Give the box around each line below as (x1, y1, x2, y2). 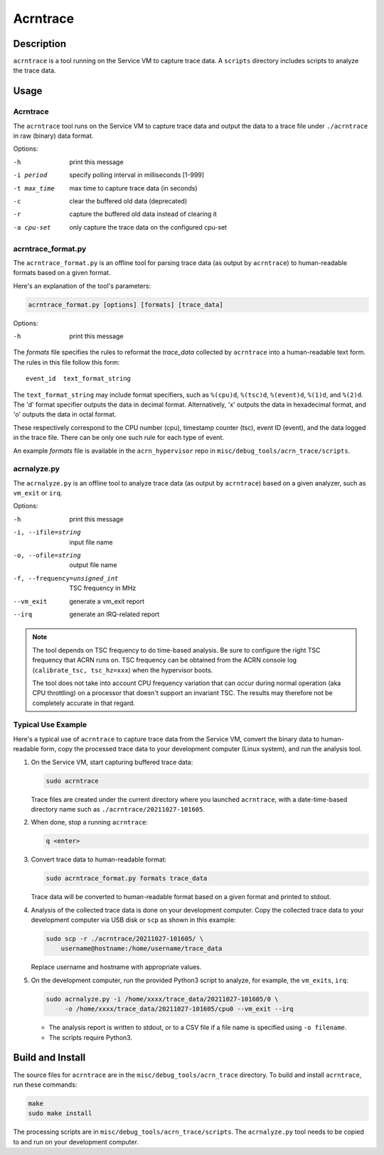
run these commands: (13, 1080, 78, 1089)
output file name (69, 561, 117, 569)
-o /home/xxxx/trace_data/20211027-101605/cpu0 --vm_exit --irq (64, 1005, 294, 1013)
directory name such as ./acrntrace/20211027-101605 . (31, 805, 206, 813)
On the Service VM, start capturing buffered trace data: (31, 758, 193, 766)
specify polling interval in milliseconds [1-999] (69, 171, 205, 179)
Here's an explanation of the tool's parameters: (13, 281, 151, 290)
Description (13, 38, 67, 50)
